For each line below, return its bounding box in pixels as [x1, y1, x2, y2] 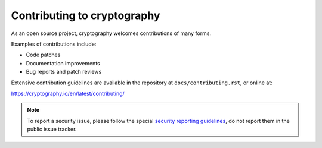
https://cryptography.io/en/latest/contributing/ [11, 90, 125, 97]
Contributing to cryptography [11, 9, 160, 22]
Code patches [26, 51, 61, 59]
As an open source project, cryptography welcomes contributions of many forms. [11, 30, 212, 37]
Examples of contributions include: [11, 40, 97, 48]
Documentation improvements [26, 59, 101, 67]
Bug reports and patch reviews [26, 68, 102, 75]
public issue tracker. [27, 125, 77, 133]
